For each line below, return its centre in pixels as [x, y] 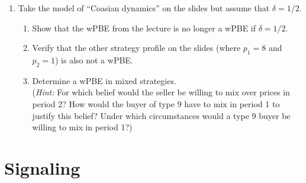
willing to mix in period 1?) [82, 127]
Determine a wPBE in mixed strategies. [104, 80]
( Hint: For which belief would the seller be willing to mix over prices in [161, 92]
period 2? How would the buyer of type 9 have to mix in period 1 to [156, 103]
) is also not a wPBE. [94, 60]
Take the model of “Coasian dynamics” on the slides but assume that [144, 8]
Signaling [42, 167]
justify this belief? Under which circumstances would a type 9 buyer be [161, 115]
